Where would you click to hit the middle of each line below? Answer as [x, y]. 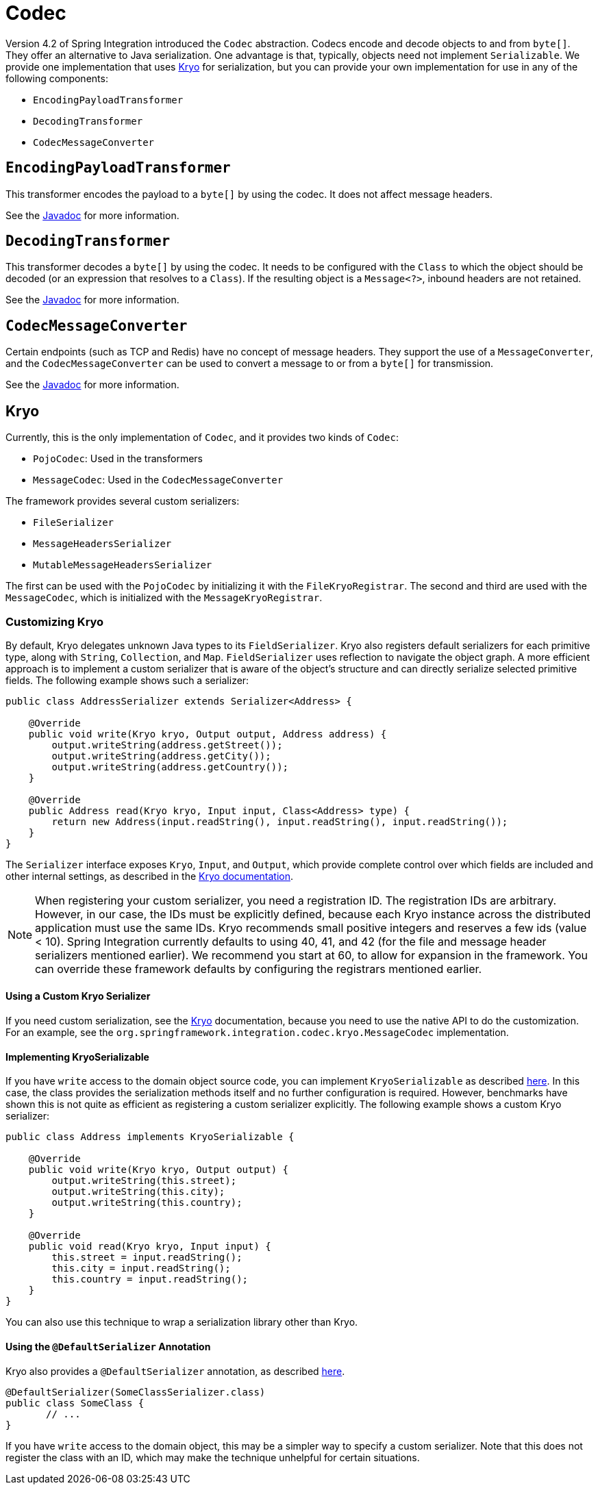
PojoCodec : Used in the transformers [118, 459]
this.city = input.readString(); [141, 1268]
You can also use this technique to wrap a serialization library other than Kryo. [182, 1322]
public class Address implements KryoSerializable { [150, 1137]
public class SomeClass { [75, 1403]
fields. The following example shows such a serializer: [127, 680]
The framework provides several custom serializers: [123, 501]
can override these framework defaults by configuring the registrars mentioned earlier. [259, 969]
